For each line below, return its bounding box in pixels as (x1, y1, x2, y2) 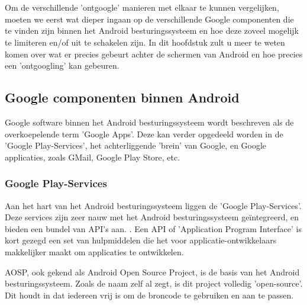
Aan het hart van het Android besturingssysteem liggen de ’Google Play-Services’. (5, 199, 302, 211)
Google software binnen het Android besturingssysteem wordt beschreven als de (5, 115, 294, 128)
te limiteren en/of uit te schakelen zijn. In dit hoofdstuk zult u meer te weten (5, 36, 285, 48)
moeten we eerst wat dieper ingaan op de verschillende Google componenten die (5, 12, 294, 25)
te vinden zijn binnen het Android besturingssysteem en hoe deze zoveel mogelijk (5, 24, 299, 37)
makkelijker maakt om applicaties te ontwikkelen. (5, 245, 184, 258)
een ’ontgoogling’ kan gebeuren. (5, 59, 119, 72)
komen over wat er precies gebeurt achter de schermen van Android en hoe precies (5, 47, 303, 60)
